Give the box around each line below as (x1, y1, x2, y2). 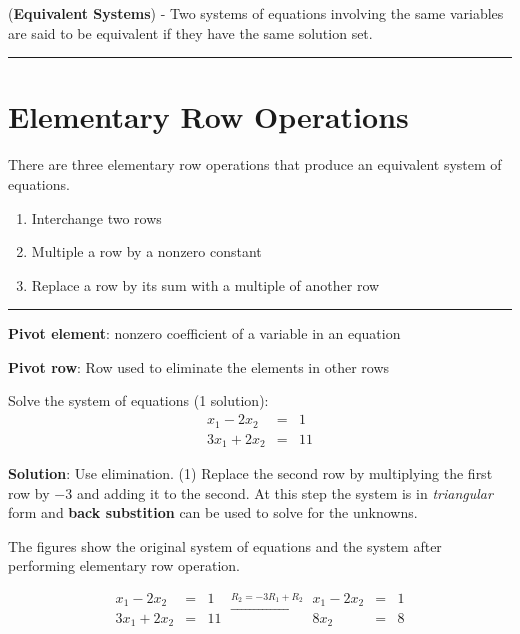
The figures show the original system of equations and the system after (8, 535, 442, 556)
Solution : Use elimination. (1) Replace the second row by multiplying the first (8, 463, 493, 484)
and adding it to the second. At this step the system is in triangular (76, 482, 493, 503)
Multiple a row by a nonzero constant (31, 241, 262, 262)
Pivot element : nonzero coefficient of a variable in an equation (8, 323, 401, 344)
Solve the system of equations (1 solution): (8, 390, 269, 411)
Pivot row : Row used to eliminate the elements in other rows (8, 356, 390, 377)
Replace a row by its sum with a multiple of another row (31, 274, 380, 295)
